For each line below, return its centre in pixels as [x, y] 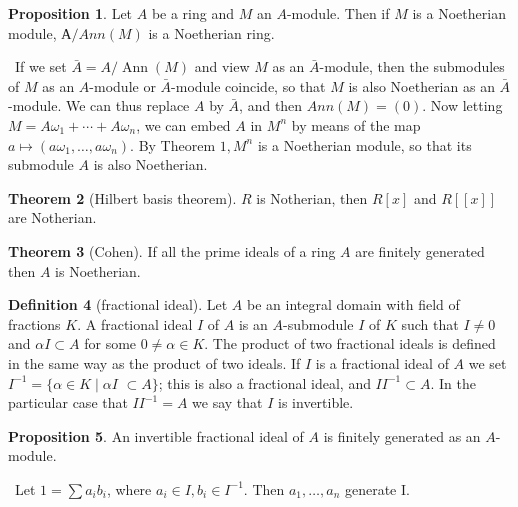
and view [222, 66]
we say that [227, 402]
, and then [271, 105]
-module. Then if [338, 13]
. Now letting [462, 105]
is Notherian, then [312, 197]
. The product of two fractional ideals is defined [350, 343]
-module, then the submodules [412, 66]
